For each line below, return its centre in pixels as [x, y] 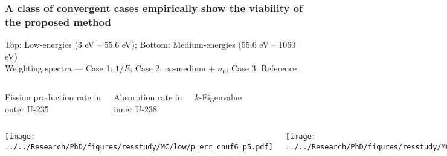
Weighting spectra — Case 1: [59, 68]
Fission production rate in [53, 96]
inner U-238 [136, 109]
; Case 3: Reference [262, 68]
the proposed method [58, 21]
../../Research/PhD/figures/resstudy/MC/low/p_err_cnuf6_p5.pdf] [139, 147]
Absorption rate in [148, 96]
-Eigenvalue [220, 96]
